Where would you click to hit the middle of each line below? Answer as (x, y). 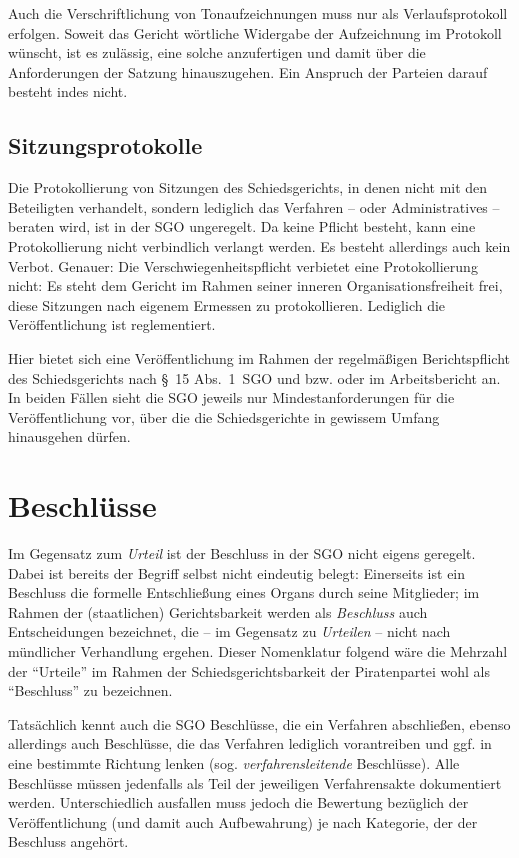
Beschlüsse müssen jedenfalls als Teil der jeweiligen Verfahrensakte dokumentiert (255, 782)
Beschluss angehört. (68, 841)
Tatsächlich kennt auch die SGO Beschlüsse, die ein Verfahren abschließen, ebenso (259, 723)
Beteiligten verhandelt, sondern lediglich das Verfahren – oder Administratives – (254, 206)
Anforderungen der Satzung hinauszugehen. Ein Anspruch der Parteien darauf (248, 71)
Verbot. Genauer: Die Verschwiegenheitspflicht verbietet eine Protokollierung (243, 265)
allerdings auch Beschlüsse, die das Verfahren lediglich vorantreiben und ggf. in (250, 743)
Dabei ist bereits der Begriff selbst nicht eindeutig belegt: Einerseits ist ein (237, 572)
